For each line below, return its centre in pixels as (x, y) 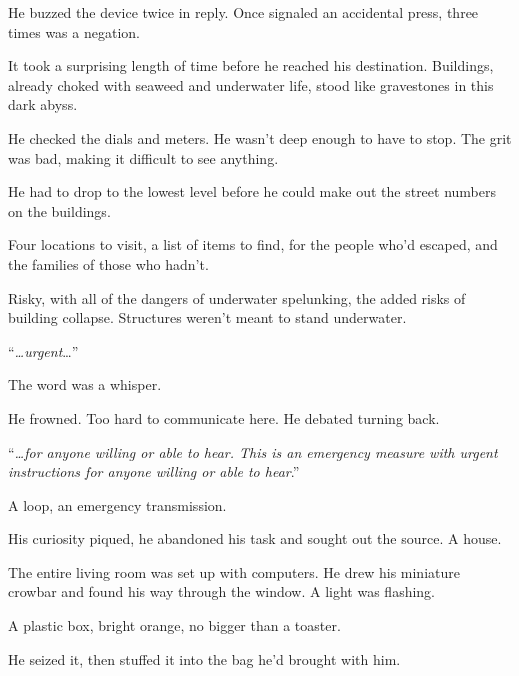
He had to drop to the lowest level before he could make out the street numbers (252, 191)
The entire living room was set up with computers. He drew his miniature (234, 571)
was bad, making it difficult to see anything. (143, 157)
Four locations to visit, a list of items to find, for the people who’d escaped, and (253, 244)
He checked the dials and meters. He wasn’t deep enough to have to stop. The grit (260, 137)
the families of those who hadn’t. (108, 263)
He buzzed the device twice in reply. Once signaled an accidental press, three (243, 12)
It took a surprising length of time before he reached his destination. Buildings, (251, 65)
